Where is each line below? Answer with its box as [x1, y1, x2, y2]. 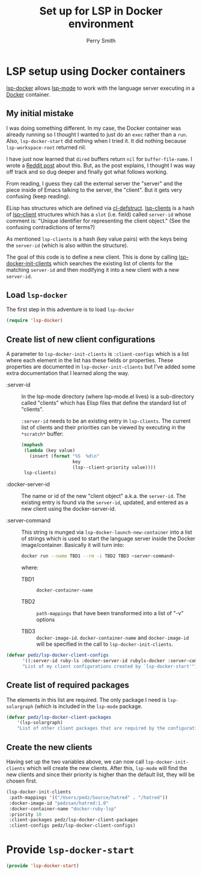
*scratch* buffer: [21, 430, 64, 437]
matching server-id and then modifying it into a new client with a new [6, 266, 179, 273]
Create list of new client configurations [6, 334, 155, 344]
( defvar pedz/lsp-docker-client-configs [6, 652, 109, 659]
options [36, 616, 55, 624]
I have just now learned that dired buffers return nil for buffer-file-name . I [6, 155, 192, 162]
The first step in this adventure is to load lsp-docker [6, 306, 135, 313]
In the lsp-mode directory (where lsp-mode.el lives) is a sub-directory [21, 393, 194, 400]
